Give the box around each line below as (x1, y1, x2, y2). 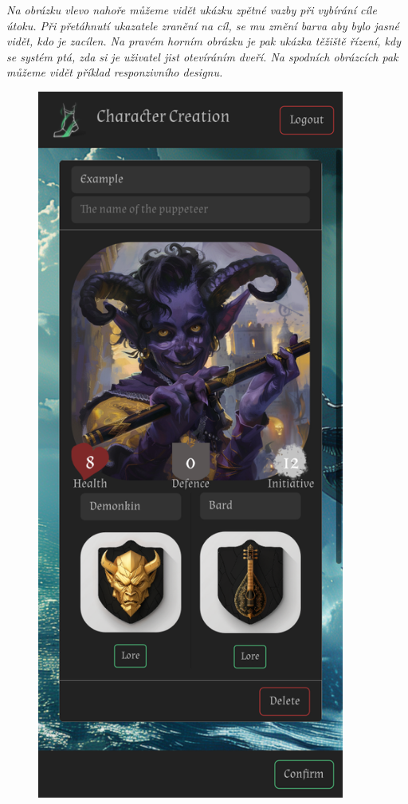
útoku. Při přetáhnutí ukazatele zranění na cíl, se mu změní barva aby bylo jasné (6, 17, 399, 33)
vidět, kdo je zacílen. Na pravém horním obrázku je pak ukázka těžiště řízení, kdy (6, 33, 401, 49)
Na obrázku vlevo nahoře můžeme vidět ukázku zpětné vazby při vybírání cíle (6, 2, 377, 18)
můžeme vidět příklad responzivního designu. (6, 64, 223, 80)
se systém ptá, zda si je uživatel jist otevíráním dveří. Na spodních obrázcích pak (6, 48, 398, 65)
